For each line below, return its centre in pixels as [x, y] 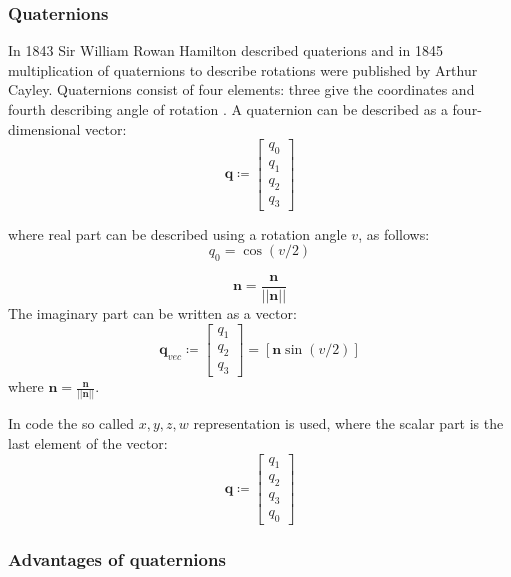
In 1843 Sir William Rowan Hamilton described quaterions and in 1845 [225, 50]
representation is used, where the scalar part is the [348, 423]
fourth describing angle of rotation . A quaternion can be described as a [228, 109]
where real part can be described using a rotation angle [177, 233]
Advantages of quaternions [117, 558]
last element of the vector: [88, 442]
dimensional [44, 128]
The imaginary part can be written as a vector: [152, 312]
